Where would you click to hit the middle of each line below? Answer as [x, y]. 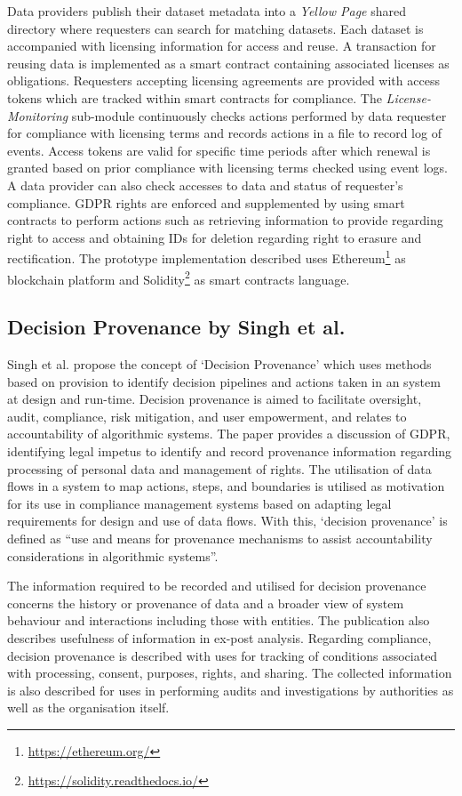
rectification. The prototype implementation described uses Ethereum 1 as [207, 257]
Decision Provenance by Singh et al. [176, 327]
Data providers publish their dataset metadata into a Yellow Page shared [207, 11]
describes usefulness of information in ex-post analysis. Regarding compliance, [219, 637]
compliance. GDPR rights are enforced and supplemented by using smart [206, 202]
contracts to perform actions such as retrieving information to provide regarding [225, 220]
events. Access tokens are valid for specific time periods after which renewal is [219, 150]
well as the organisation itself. [88, 708]
